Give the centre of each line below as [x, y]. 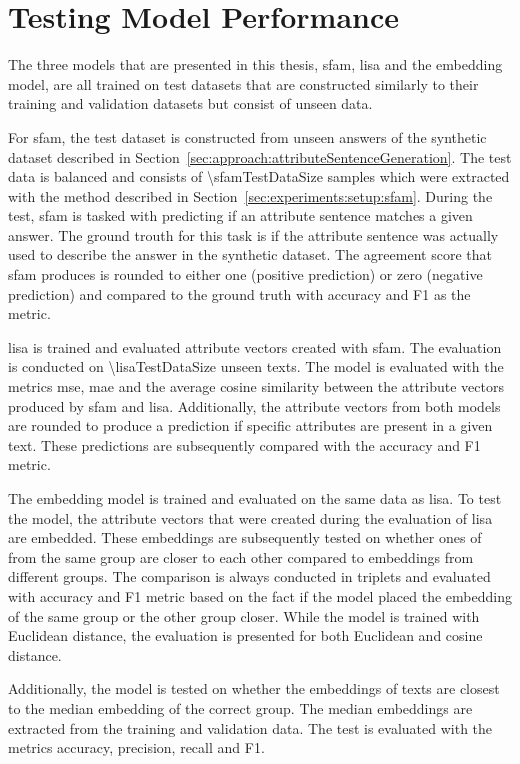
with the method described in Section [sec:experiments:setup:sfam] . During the [250, 195]
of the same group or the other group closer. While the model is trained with [244, 615]
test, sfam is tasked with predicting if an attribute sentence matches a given [240, 215]
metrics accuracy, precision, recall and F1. [136, 747]
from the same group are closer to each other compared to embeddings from [241, 556]
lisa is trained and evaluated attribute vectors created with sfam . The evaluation [255, 346]
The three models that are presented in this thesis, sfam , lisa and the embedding [255, 64]
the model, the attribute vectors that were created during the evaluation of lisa [250, 517]
